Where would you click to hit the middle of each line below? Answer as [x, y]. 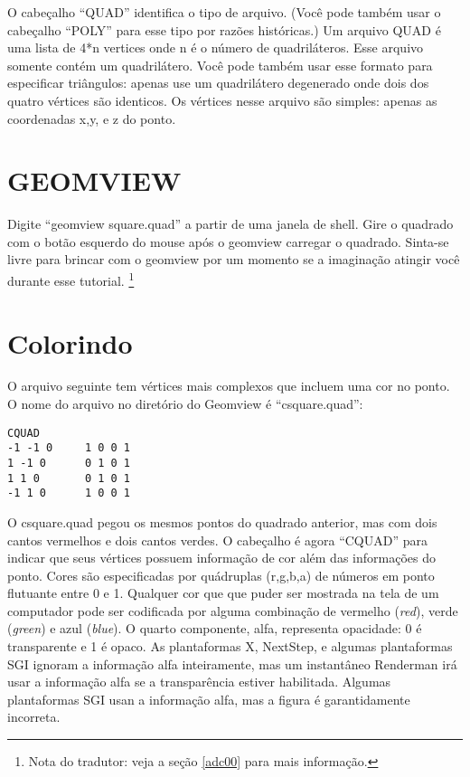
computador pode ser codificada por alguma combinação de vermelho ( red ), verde [233, 610]
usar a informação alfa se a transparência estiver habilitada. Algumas [199, 682]
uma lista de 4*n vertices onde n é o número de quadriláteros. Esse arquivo [216, 47]
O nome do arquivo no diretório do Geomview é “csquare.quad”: [185, 404]
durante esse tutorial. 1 [71, 279]
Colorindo [70, 342]
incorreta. [34, 717]
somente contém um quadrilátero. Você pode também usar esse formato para [220, 65]
